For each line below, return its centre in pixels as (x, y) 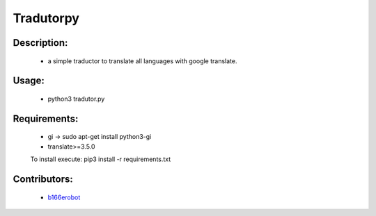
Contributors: (43, 179)
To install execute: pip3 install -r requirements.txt (101, 159)
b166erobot (64, 197)
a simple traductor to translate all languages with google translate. (142, 61)
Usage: (29, 81)
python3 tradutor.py (76, 99)
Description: (40, 43)
